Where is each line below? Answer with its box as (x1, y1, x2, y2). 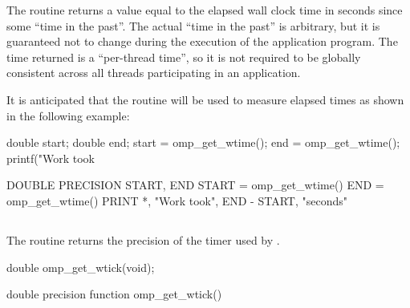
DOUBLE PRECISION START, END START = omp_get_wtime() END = (6, 176, 384, 193)
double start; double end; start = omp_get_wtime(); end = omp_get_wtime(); (6, 134, 400, 151)
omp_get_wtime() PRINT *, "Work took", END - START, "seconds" (6, 192, 347, 209)
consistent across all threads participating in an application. (6, 64, 301, 81)
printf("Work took (6, 149, 95, 166)
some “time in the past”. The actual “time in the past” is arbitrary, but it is (6, 17, 380, 34)
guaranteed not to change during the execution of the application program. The (6, 33, 398, 50)
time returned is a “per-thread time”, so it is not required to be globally (6, 48, 361, 65)
